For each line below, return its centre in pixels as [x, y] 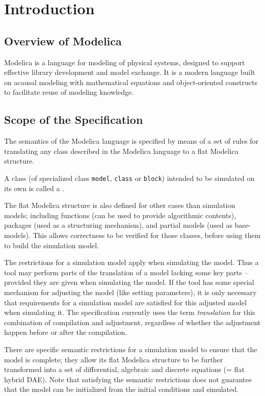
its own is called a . [34, 188]
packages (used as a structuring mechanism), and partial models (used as [118, 225]
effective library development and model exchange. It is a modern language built [130, 72]
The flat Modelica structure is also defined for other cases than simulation [120, 205]
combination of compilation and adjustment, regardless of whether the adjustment [132, 322]
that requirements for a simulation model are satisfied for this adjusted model [125, 302]
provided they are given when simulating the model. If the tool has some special [129, 282]
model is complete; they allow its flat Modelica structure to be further [114, 359]
